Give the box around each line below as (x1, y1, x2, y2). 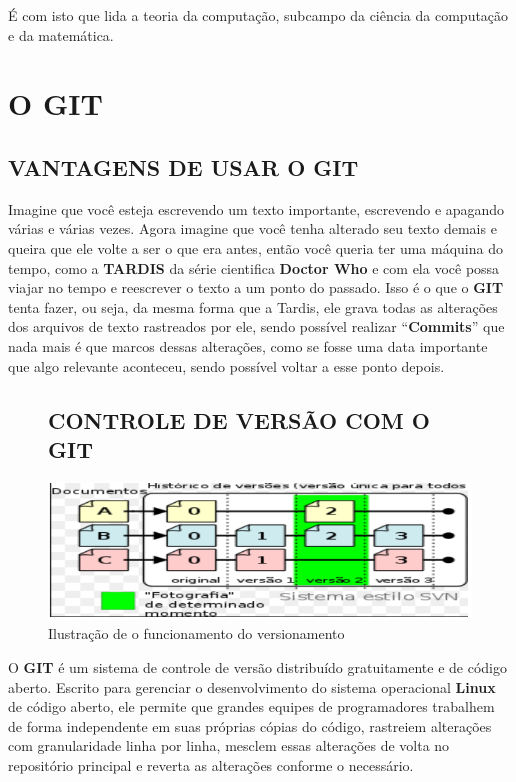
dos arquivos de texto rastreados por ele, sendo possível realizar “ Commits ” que (8, 316, 505, 337)
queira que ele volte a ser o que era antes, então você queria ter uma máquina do (8, 237, 503, 258)
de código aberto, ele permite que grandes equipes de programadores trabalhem (8, 696, 495, 717)
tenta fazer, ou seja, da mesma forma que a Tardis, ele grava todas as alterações (8, 296, 498, 317)
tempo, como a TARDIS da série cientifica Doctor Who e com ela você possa (8, 257, 500, 278)
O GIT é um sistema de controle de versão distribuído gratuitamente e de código (8, 656, 508, 677)
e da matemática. (8, 24, 114, 45)
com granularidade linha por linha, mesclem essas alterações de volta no (8, 735, 450, 756)
